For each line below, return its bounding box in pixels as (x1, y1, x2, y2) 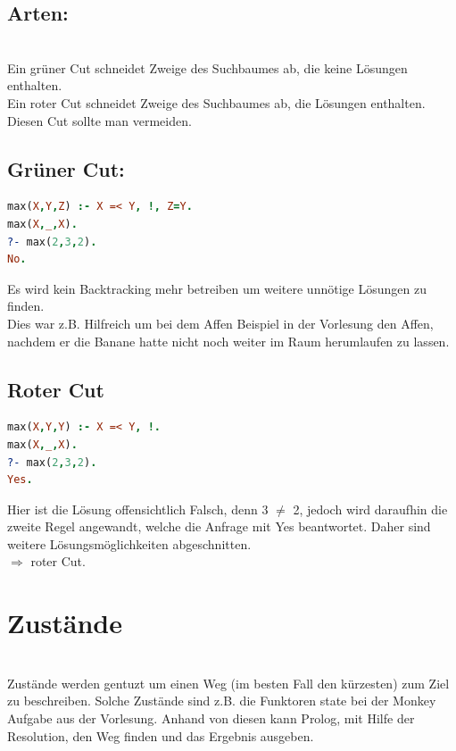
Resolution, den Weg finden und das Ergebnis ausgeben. (7, 726, 314, 745)
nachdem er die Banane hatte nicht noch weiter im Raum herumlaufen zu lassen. (7, 331, 450, 350)
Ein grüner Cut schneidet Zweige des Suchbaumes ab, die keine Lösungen (7, 58, 408, 77)
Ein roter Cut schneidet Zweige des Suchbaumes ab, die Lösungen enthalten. (7, 93, 426, 112)
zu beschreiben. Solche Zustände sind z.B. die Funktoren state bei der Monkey (7, 691, 436, 710)
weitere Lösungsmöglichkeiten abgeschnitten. (7, 534, 252, 553)
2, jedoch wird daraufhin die (293, 499, 448, 518)
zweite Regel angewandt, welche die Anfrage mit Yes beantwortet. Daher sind (7, 517, 431, 536)
